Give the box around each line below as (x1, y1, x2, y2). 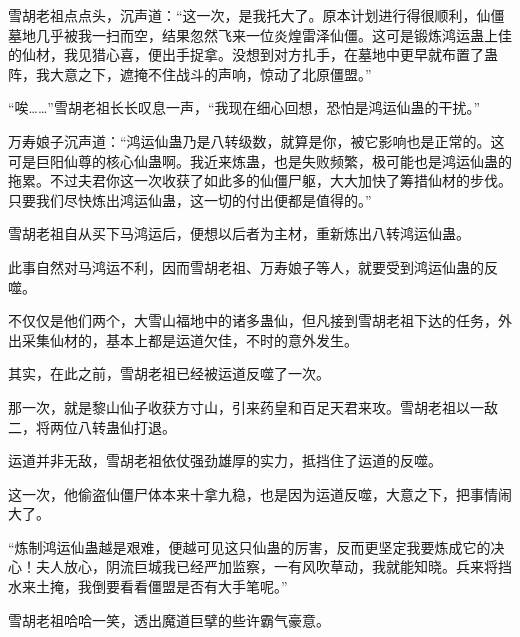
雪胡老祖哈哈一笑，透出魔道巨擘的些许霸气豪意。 (8, 609, 330, 630)
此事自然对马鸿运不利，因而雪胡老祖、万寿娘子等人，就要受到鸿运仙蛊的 (8, 256, 484, 277)
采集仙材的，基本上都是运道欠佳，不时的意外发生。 (21, 329, 358, 350)
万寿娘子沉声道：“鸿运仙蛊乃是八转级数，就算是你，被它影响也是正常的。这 (8, 130, 505, 151)
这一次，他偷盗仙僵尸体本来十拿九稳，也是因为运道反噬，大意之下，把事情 (8, 483, 498, 504)
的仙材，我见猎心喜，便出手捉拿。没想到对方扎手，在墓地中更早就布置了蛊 (8, 44, 498, 65)
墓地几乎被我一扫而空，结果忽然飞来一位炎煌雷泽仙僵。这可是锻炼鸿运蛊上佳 (8, 24, 512, 45)
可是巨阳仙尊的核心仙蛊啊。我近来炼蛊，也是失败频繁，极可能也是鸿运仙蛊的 (8, 150, 512, 171)
